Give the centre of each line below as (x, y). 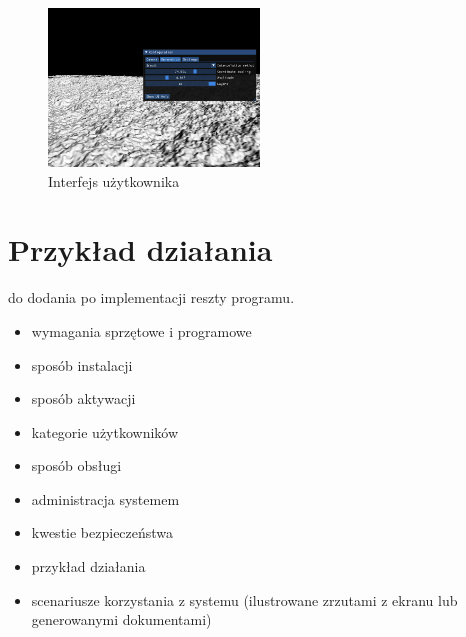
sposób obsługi (76, 465)
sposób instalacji (82, 364)
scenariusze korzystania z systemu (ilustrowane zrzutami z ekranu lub (244, 599)
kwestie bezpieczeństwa (102, 532)
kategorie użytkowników (105, 431)
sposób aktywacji (83, 398)
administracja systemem (105, 498)
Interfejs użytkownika (114, 180)
